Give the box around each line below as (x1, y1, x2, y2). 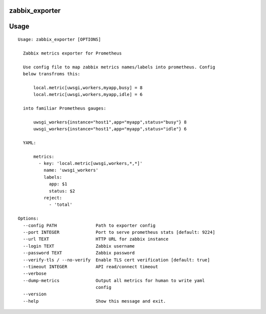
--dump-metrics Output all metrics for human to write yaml (23, 278, 205, 283)
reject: (43, 195, 63, 201)
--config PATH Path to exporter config (23, 222, 156, 228)
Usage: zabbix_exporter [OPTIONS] (18, 37, 101, 42)
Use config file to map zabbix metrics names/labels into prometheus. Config (23, 64, 215, 70)
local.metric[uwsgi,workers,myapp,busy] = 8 (33, 85, 143, 91)
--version (23, 291, 47, 297)
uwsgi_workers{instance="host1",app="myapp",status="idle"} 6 (33, 126, 187, 132)
